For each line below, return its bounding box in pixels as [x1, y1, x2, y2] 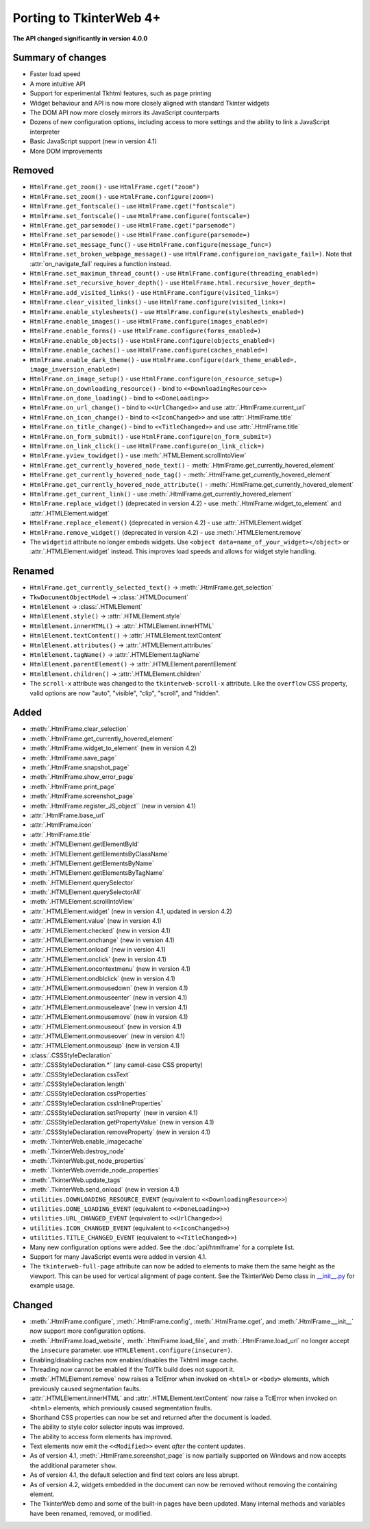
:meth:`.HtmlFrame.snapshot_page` [29, 763, 129, 771]
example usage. [29, 1281, 75, 1290]
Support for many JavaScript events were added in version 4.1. [29, 1252, 207, 1261]
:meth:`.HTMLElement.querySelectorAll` [29, 888, 142, 896]
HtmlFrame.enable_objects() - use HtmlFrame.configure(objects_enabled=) [29, 336, 276, 344]
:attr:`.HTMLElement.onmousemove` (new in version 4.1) [29, 1013, 188, 1021]
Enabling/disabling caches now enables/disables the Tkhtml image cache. [29, 1356, 239, 1364]
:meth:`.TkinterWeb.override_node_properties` [29, 1166, 160, 1175]
